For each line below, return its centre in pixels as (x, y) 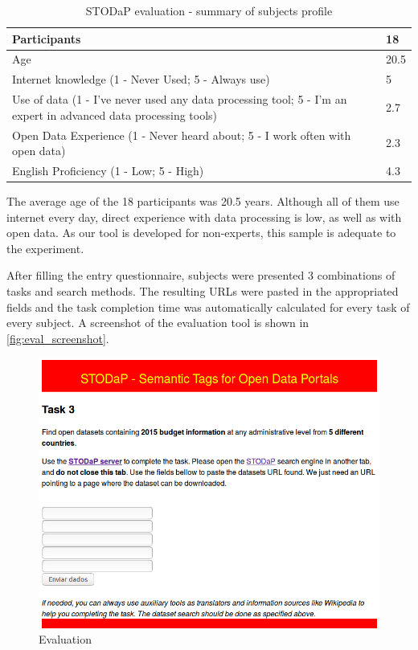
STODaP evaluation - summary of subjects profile (209, 10)
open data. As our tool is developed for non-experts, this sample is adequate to (201, 233)
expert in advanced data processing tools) (115, 114)
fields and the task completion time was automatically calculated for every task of (208, 307)
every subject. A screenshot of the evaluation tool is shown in (158, 323)
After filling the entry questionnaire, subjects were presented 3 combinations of (201, 275)
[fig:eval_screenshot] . (58, 338)
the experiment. (45, 248)
